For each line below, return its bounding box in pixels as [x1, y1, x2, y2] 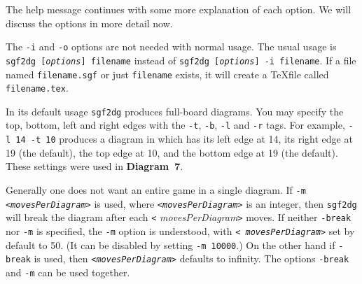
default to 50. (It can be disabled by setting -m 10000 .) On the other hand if [6, 237, 335, 252]
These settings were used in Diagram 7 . [6, 159, 183, 173]
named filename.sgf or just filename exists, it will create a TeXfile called [6, 66, 329, 81]
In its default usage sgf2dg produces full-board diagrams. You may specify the [6, 104, 344, 118]
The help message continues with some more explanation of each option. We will [6, 2, 351, 16]
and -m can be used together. [6, 264, 130, 279]
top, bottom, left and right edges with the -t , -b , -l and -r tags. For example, [6, 118, 345, 132]
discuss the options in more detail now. [6, 15, 173, 30]
